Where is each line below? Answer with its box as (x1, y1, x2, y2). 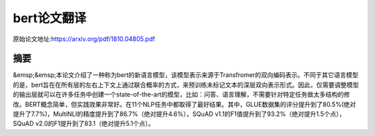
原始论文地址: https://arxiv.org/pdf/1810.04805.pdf (12, 35, 156, 43)
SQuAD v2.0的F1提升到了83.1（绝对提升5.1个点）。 (12, 119, 155, 128)
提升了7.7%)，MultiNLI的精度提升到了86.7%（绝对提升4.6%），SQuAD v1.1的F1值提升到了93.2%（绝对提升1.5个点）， (12, 110, 346, 118)
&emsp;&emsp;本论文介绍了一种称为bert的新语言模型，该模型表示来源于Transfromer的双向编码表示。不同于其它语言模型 (12, 71, 359, 79)
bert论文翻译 (12, 10, 87, 26)
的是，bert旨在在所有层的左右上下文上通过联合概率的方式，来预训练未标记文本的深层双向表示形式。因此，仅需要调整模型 (12, 80, 359, 89)
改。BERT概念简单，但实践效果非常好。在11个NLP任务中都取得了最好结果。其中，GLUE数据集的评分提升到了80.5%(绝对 (12, 100, 356, 108)
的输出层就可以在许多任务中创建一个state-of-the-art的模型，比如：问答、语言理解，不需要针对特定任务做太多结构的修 (12, 90, 350, 99)
